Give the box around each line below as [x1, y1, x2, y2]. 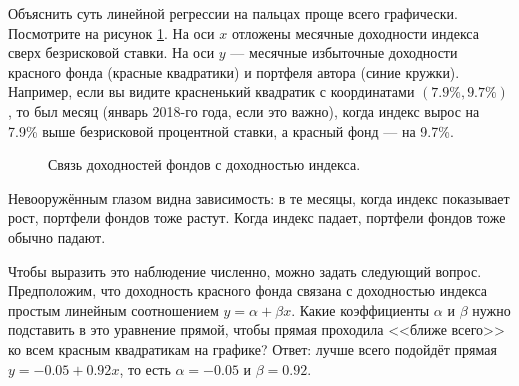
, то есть [119, 358, 171, 379]
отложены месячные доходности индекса [231, 22, 479, 43]
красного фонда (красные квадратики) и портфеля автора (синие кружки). [8, 61, 460, 82]
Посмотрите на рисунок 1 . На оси [8, 22, 215, 43]
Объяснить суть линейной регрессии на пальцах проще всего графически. [8, 3, 458, 23]
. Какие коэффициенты [291, 299, 430, 320]
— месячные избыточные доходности [230, 42, 458, 63]
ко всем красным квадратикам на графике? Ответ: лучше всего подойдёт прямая [8, 338, 497, 359]
